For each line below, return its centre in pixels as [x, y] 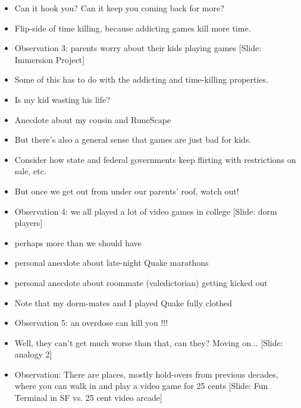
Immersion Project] [50, 59]
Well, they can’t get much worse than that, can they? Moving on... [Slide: [149, 342]
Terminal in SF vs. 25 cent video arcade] [88, 398]
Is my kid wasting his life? [62, 99]
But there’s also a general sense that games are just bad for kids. [133, 139]
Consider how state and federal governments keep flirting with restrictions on [155, 159]
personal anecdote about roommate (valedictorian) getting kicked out [141, 282]
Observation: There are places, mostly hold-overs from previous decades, [146, 374]
